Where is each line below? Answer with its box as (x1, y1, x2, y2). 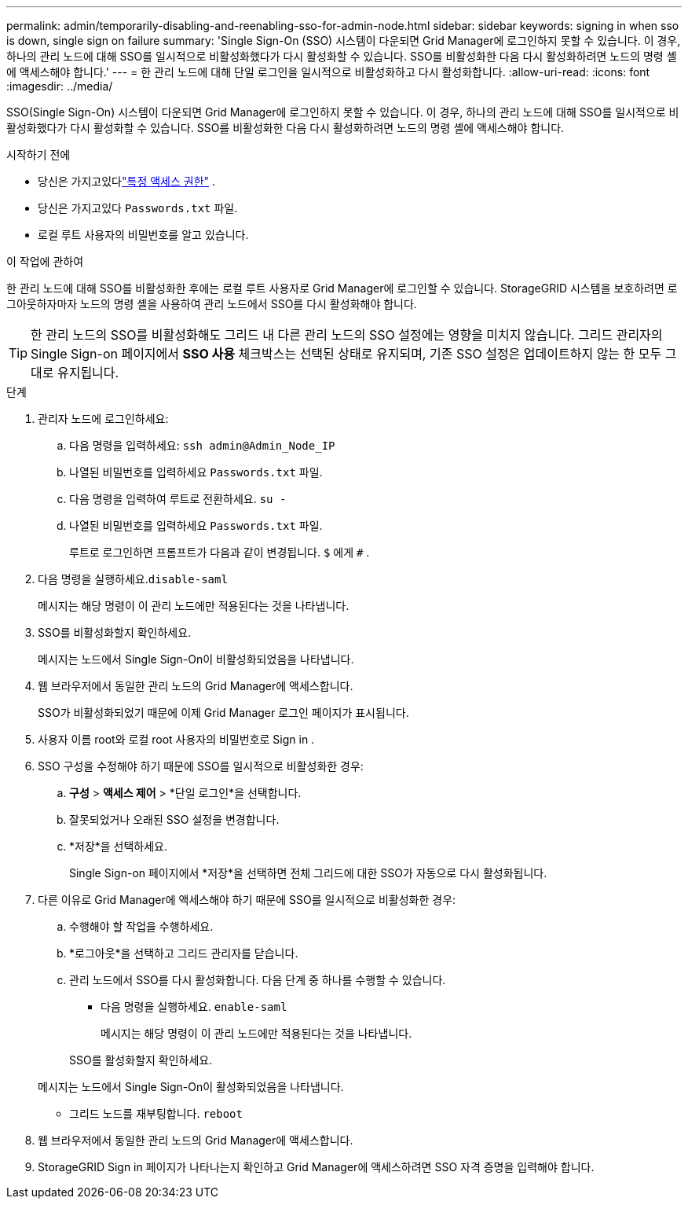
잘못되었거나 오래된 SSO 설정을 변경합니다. (69, 813, 280, 826)
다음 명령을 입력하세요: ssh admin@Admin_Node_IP (69, 439, 335, 452)
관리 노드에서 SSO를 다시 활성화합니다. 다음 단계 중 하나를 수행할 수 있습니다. (69, 973, 446, 986)
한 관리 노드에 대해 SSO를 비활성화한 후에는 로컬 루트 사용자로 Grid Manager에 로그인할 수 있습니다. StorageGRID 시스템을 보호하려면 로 (6, 281, 678, 295)
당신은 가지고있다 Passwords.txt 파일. (38, 201, 238, 215)
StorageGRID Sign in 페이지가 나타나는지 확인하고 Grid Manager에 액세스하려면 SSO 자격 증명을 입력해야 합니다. (38, 1160, 595, 1174)
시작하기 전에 (6, 148, 71, 161)
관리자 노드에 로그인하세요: (38, 412, 169, 425)
